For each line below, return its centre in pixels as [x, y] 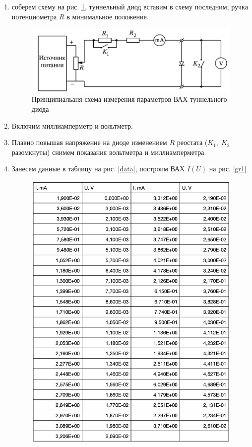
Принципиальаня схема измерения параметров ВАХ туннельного [129, 99]
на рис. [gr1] [228, 169]
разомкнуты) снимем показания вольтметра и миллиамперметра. [109, 152]
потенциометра [34, 16]
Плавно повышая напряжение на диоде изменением [89, 142]
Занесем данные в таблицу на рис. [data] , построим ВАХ [98, 169]
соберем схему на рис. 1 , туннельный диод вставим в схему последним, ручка [130, 6]
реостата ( [192, 142]
